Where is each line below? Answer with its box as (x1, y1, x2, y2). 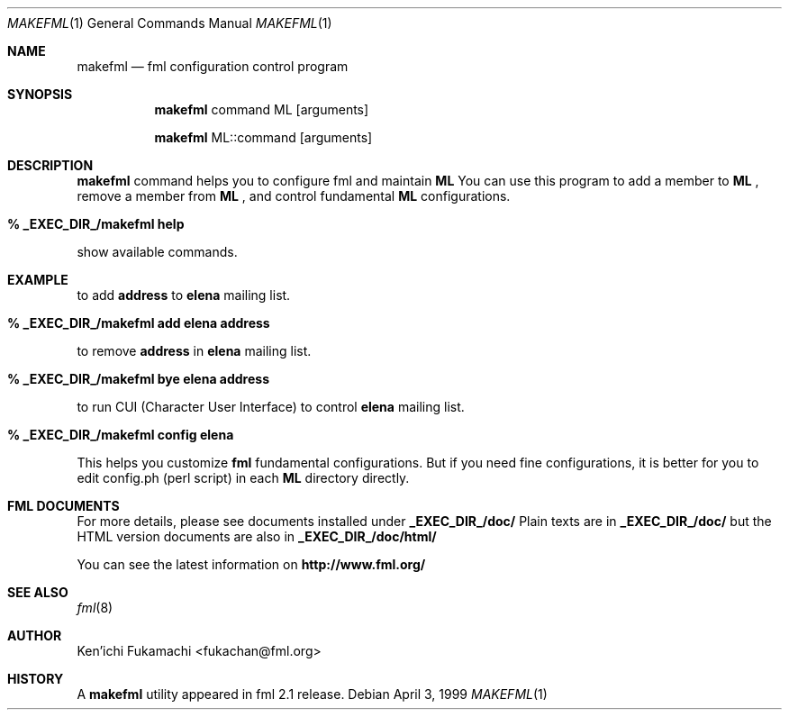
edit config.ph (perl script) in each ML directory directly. (77, 470, 410, 486)
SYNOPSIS (7, 86, 73, 102)
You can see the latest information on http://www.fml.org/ (77, 557, 426, 572)
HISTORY (7, 671, 64, 686)
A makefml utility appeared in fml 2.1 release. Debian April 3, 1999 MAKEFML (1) (77, 686, 548, 702)
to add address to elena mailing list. (77, 287, 291, 303)
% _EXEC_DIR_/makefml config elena (7, 427, 234, 442)
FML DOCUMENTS (7, 498, 120, 513)
